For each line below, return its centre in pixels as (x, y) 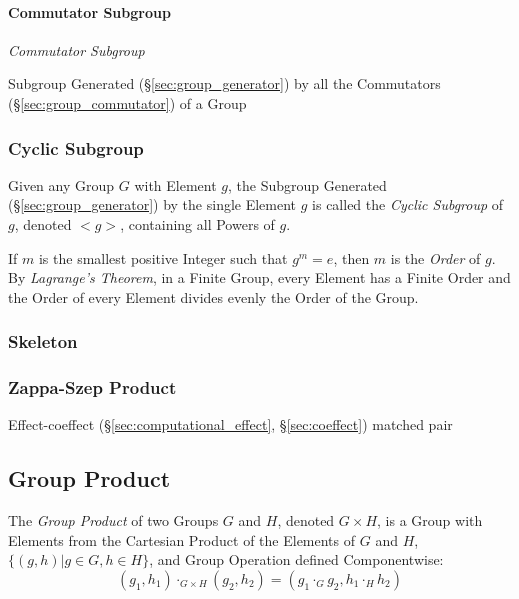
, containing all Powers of (197, 223)
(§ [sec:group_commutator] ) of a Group (127, 102)
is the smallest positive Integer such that (163, 257)
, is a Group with (430, 520)
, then (351, 257)
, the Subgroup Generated (307, 184)
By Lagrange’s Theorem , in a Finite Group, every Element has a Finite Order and (259, 277)
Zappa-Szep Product (92, 387)
